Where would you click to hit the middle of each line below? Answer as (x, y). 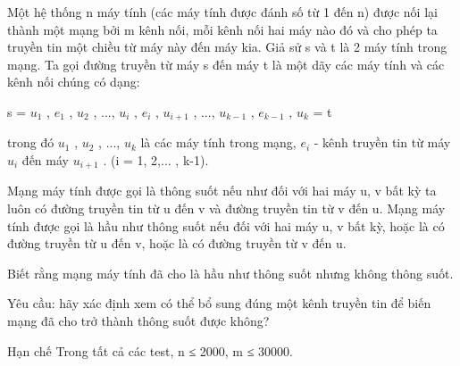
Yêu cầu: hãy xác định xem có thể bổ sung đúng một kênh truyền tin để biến (219, 303)
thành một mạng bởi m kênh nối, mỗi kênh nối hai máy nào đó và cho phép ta (222, 29)
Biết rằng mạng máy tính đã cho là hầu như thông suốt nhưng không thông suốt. (230, 273)
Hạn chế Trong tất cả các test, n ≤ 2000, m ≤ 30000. (150, 350)
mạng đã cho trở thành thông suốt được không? (138, 321)
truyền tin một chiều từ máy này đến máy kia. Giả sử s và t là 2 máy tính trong (227, 47)
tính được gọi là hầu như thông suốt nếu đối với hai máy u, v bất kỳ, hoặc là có (226, 225)
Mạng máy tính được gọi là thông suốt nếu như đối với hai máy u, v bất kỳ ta (222, 191)
